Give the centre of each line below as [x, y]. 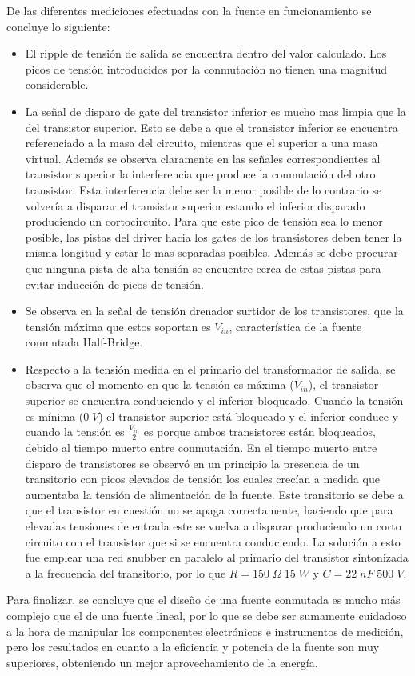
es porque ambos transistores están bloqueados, [259, 432]
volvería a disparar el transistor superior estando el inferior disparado [195, 205]
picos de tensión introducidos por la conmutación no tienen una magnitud [206, 68]
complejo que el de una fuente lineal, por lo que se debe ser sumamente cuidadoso [207, 616]
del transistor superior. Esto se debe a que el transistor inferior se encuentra [211, 127]
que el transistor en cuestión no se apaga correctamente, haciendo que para [209, 510]
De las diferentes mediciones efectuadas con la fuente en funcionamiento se [189, 10]
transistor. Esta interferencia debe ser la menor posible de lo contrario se [204, 189]
